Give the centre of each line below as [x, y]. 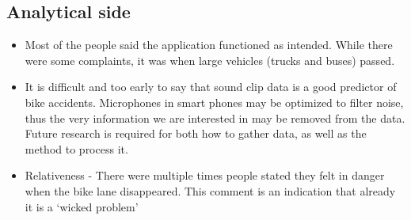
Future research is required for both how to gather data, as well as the [196, 133]
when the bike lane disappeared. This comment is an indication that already [210, 190]
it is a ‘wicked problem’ [82, 206]
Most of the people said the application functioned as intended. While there [209, 45]
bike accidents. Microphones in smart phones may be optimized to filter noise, [214, 102]
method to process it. [76, 148]
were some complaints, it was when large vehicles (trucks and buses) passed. [210, 60]
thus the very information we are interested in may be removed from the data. [215, 118]
